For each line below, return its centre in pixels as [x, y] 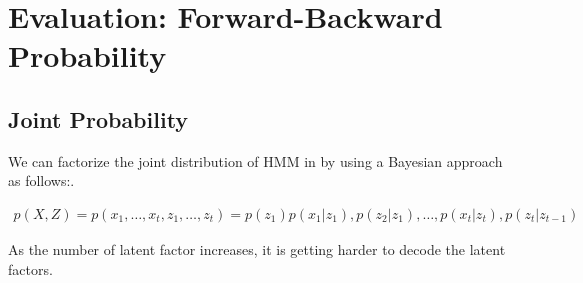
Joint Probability [98, 118]
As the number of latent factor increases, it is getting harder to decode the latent [257, 248]
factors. [30, 268]
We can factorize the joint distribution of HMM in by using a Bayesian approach [255, 160]
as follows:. [41, 180]
